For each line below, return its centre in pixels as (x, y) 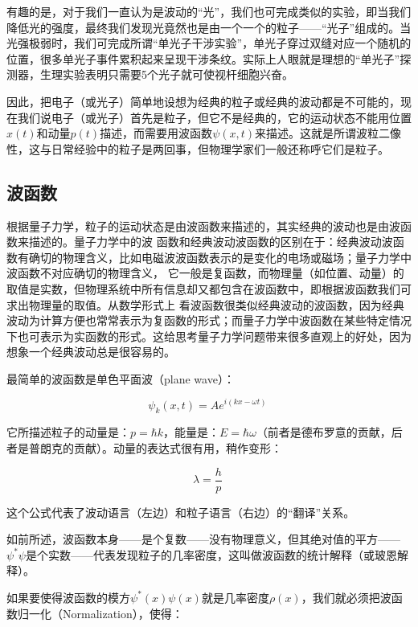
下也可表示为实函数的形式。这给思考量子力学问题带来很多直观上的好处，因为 (209, 336)
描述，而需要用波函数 (156, 133)
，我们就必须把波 (346, 597)
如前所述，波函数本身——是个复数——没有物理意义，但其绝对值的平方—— (203, 539)
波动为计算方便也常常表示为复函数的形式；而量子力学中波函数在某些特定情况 (209, 320)
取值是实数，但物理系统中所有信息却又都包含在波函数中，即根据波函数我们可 (209, 288)
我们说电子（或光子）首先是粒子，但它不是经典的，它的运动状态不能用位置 (214, 117)
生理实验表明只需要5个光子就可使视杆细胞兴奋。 (166, 74)
